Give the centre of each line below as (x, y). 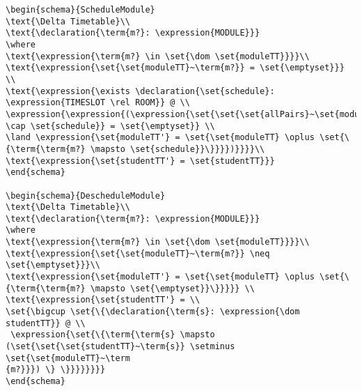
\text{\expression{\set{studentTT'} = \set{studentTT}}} (140, 161)
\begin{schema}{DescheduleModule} (86, 195)
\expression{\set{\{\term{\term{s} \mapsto (113, 335)
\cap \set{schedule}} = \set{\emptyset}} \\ (110, 126)
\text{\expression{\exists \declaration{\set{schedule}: (140, 91)
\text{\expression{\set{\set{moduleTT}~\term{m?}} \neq (138, 253)
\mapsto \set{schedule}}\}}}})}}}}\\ (178, 149)
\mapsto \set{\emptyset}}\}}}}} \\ (172, 288)
